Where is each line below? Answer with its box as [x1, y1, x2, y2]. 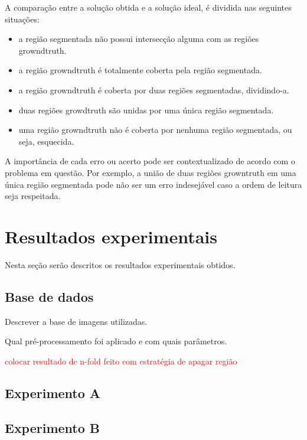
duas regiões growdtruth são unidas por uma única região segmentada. [18, 103, 274, 116]
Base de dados [5, 287, 94, 305]
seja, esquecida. [18, 135, 74, 147]
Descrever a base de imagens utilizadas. [5, 315, 148, 327]
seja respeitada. [5, 190, 61, 202]
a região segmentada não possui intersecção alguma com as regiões [18, 32, 259, 45]
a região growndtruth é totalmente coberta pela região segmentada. [18, 64, 262, 76]
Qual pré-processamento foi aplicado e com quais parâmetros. [5, 335, 227, 347]
